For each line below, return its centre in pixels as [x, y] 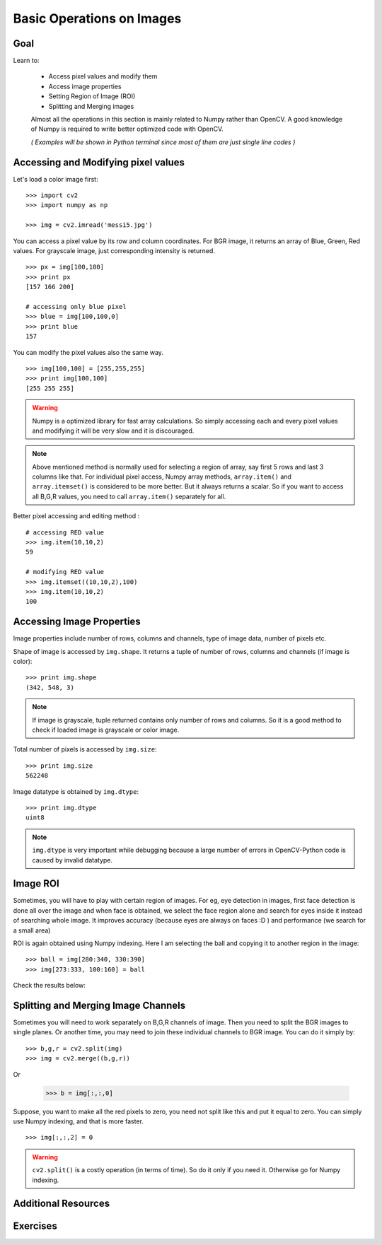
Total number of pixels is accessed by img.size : [85, 749]
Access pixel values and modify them [103, 76]
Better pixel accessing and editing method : [76, 516]
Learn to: [26, 61]
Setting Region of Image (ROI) [92, 96]
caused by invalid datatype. [73, 860]
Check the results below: [50, 986]
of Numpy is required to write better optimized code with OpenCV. [127, 129]
